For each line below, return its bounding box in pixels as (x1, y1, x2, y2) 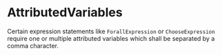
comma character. (7, 41, 59, 50)
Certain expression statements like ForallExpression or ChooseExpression (7, 27, 215, 35)
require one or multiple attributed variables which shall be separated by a (7, 34, 215, 42)
